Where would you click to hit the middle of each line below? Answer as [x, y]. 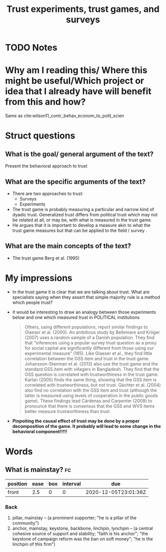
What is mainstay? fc [38, 470]
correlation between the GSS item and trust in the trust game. [87, 358]
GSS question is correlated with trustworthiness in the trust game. [92, 374]
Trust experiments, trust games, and [83, 9]
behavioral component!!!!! [40, 431]
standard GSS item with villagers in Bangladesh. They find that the [92, 369]
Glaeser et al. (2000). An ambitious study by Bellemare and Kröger [92, 332]
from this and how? [45, 102]
